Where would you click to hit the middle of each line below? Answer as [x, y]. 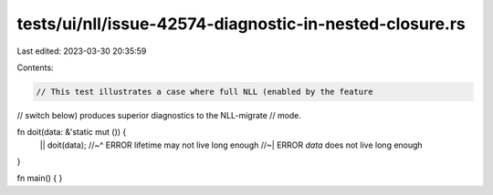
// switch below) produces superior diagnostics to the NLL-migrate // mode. [159, 115]
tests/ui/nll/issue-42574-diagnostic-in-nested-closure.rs [241, 24]
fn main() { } [40, 179]
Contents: [35, 67]
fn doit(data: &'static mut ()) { [72, 132]
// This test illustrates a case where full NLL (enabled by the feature [205, 92]
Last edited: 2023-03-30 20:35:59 [82, 51]
